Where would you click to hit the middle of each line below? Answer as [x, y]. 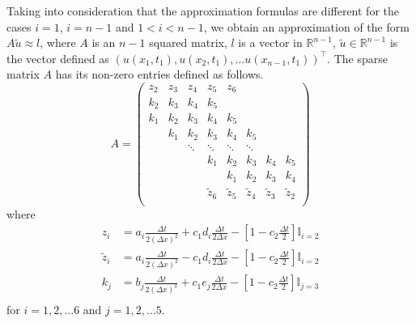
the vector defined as [58, 58]
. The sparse [357, 58]
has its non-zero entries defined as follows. [159, 74]
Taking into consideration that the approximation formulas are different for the [203, 11]
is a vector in [270, 42]
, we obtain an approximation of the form [306, 26]
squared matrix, [188, 42]
